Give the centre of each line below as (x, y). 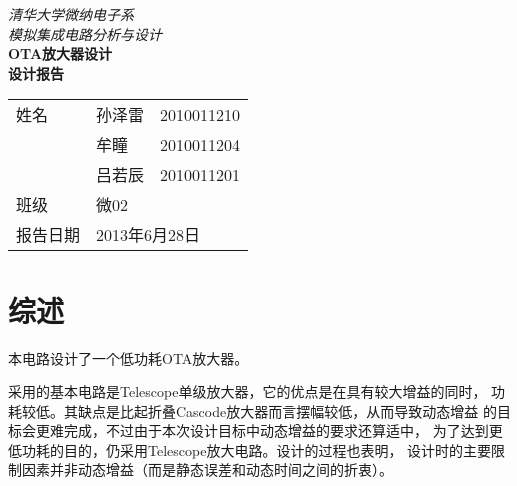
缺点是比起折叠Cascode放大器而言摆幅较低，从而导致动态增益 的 (287, 410)
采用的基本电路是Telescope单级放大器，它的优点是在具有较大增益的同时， (247, 391)
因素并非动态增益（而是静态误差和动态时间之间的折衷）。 (207, 469)
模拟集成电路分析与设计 (85, 33)
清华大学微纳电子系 (71, 14)
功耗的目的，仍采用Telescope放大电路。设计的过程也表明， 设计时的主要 (256, 449)
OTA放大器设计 (60, 53)
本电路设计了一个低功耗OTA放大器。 (128, 357)
